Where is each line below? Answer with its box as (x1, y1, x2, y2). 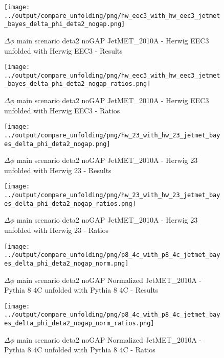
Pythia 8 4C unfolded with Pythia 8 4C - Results (4, 284, 159, 295)
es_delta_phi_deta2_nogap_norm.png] (4, 259, 129, 267)
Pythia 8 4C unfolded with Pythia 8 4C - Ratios (4, 344, 155, 355)
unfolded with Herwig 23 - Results (4, 164, 111, 175)
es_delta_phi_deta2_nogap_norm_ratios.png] (4, 320, 154, 327)
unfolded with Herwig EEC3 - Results (4, 45, 123, 56)
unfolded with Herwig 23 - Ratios (4, 225, 109, 235)
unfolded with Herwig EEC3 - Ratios (4, 105, 120, 115)
